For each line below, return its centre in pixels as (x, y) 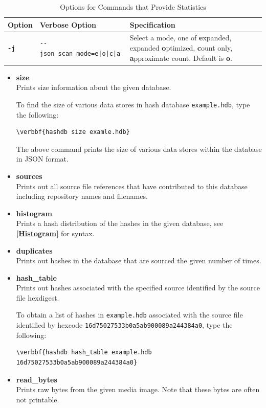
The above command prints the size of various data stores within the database (139, 149)
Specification (152, 24)
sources (29, 176)
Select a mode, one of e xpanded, (181, 38)
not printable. (38, 399)
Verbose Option (68, 24)
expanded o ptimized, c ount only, (181, 48)
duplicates (34, 250)
